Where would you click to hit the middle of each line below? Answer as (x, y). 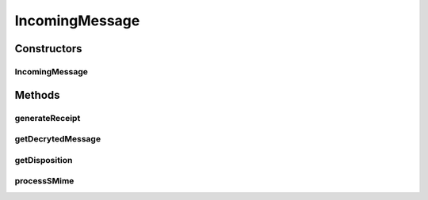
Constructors (48, 49)
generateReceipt (48, 118)
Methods (37, 95)
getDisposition (44, 160)
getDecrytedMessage (58, 139)
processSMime (44, 181)
